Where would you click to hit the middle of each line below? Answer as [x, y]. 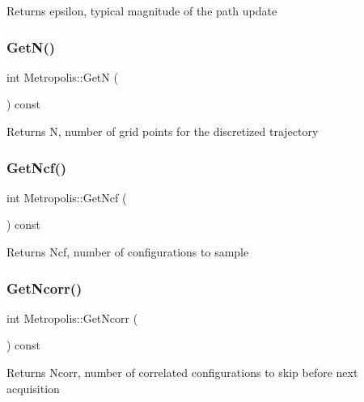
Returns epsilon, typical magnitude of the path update [142, 11]
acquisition [33, 388]
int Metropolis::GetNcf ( [67, 197]
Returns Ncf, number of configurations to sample [128, 252]
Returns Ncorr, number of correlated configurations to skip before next [182, 372]
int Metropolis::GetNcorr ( [72, 317]
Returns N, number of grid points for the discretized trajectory [163, 131]
